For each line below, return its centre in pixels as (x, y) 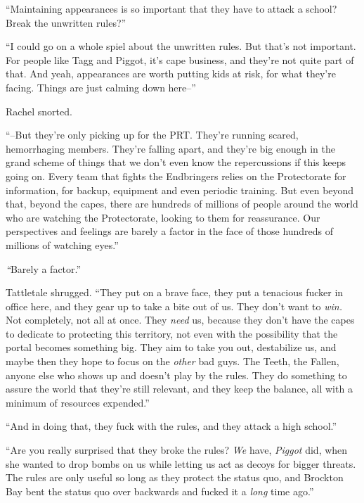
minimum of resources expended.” (78, 402)
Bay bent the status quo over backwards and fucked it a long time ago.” (160, 491)
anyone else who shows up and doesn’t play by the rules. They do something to (176, 375)
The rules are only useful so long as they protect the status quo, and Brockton (175, 477)
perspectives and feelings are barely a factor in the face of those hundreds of (170, 231)
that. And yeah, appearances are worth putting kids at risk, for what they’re (171, 74)
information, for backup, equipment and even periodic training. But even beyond (180, 190)
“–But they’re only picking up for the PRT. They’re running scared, (152, 135)
